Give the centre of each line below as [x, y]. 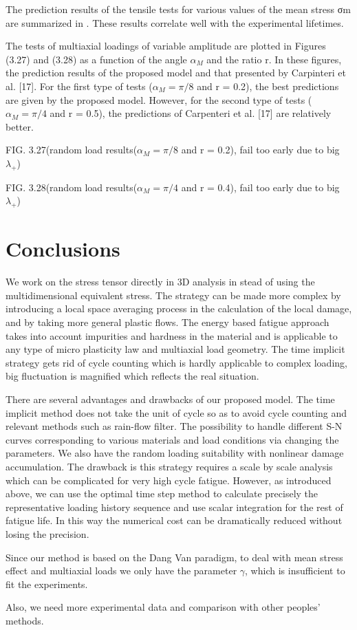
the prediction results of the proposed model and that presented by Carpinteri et [176, 73]
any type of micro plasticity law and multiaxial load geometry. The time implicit [175, 349]
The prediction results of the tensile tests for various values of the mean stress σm [178, 9]
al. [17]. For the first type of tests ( [79, 86]
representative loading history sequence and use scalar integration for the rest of [174, 507]
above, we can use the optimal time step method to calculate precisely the [162, 493]
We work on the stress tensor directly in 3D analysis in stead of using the [160, 282]
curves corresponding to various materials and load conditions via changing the [172, 439]
